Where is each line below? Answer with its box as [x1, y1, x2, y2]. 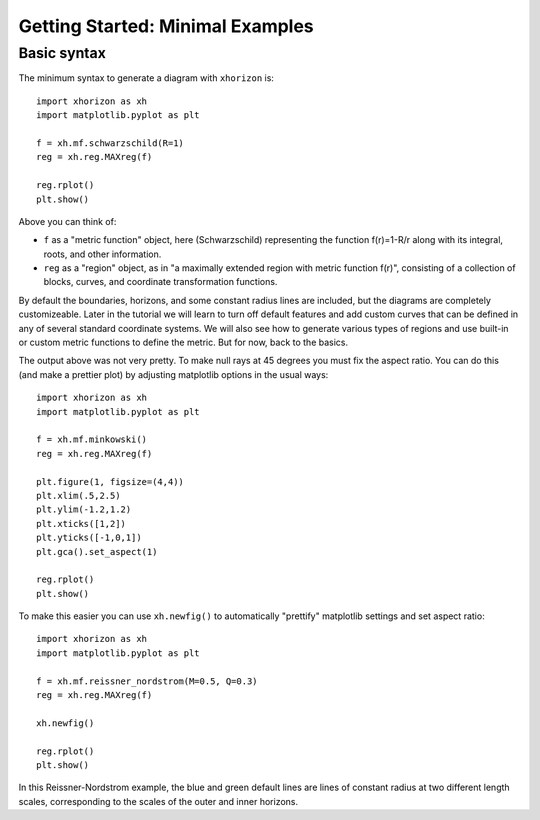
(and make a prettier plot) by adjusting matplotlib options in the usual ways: [18, 368, 329, 380]
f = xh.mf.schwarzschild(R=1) [36, 137, 185, 149]
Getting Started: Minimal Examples [18, 15, 314, 37]
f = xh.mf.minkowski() [36, 434, 148, 445]
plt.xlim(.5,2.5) [36, 490, 121, 501]
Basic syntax [18, 44, 107, 62]
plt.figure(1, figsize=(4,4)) [36, 476, 185, 487]
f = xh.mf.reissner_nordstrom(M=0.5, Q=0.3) [36, 675, 259, 687]
